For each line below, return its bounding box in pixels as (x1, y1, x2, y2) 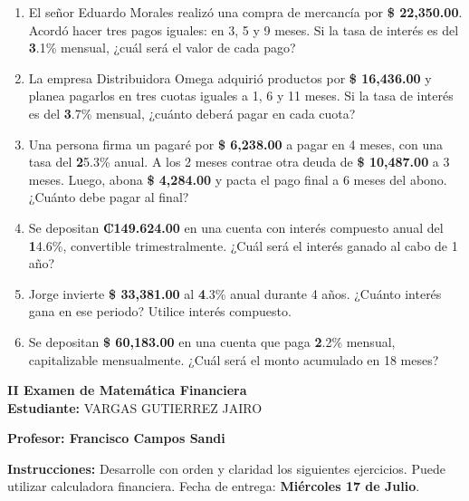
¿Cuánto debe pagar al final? (28, 188, 189, 207)
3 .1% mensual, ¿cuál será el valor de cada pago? (28, 38, 296, 57)
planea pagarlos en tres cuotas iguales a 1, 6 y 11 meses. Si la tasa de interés (28, 86, 454, 105)
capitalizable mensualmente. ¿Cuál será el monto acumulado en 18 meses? (28, 350, 439, 369)
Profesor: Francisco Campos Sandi (7, 429, 225, 448)
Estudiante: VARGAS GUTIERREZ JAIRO (7, 398, 263, 417)
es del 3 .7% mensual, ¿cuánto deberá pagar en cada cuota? (28, 103, 356, 122)
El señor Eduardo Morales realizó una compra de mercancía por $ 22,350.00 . (28, 3, 463, 21)
